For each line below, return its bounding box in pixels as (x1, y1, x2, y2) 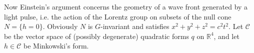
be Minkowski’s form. (23, 40, 89, 51)
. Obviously (42, 21, 78, 31)
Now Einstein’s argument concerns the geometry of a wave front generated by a (4, 1, 248, 11)
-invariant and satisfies (100, 21, 169, 31)
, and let (213, 30, 239, 41)
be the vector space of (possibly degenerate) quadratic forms (4, 30, 189, 41)
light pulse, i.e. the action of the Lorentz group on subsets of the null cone (4, 11, 231, 21)
